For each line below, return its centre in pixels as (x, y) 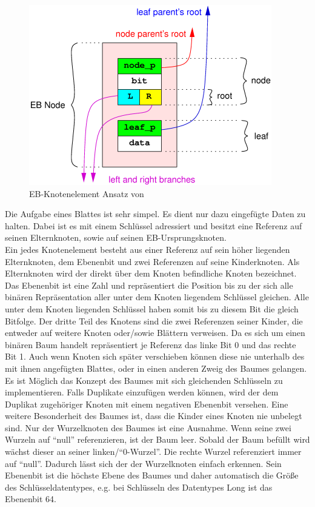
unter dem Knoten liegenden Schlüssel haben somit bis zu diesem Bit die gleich (152, 308)
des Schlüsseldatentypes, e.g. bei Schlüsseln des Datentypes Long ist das (139, 487)
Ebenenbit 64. (31, 499)
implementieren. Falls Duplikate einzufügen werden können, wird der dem (142, 392)
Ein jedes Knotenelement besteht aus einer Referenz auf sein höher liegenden (148, 249)
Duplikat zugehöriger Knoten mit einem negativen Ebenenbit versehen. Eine (147, 404)
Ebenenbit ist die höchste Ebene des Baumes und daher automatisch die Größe (152, 475)
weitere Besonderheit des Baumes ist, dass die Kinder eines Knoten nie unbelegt (154, 416)
